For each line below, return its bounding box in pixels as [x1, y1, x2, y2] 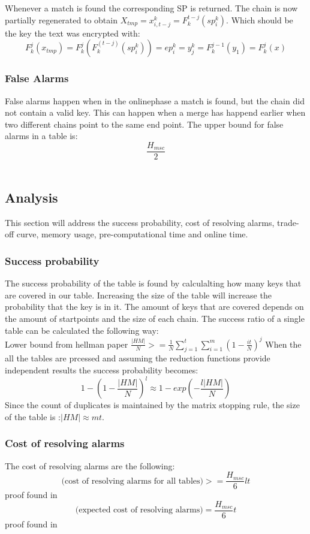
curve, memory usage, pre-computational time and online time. [16, 228, 248, 240]
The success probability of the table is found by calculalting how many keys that [5, 277, 302, 289]
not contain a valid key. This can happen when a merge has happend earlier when [5, 106, 306, 119]
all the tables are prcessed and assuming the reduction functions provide [5, 352, 270, 364]
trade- [276, 216, 299, 228]
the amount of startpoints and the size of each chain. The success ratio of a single [5, 312, 305, 324]
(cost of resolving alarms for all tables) [61, 476, 203, 485]
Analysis [5, 188, 58, 206]
